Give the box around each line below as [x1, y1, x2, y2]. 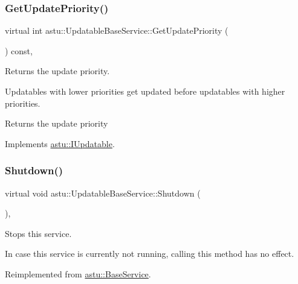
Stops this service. [5, 227, 72, 239]
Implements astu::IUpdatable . [5, 137, 115, 150]
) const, [5, 44, 33, 57]
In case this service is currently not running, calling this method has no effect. [5, 247, 294, 260]
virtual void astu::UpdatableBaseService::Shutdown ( [5, 186, 201, 199]
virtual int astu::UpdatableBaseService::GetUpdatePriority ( [5, 24, 228, 37]
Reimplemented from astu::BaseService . [5, 267, 151, 280]
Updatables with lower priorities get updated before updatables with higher [5, 85, 285, 97]
